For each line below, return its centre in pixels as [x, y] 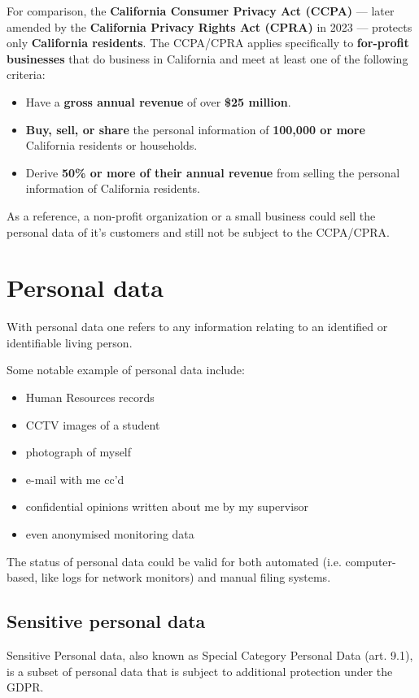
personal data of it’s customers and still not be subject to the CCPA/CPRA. [198, 231]
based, [22, 577]
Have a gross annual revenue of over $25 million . [158, 101]
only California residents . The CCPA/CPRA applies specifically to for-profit [208, 43]
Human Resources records [90, 397]
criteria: [26, 74]
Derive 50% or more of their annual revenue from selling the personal [213, 172]
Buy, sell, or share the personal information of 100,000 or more [195, 129]
